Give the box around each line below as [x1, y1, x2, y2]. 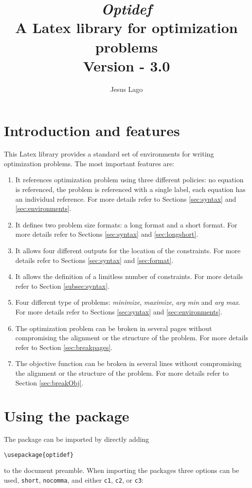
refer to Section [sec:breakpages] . [15, 342, 113, 352]
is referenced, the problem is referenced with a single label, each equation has [15, 184, 246, 194]
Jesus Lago [110, 84, 143, 94]
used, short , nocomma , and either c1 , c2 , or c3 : [4, 475, 144, 485]
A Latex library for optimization [15, 17, 238, 37]
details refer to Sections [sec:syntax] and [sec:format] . [15, 255, 174, 265]
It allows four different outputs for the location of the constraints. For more [15, 245, 241, 255]
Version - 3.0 [83, 55, 170, 75]
